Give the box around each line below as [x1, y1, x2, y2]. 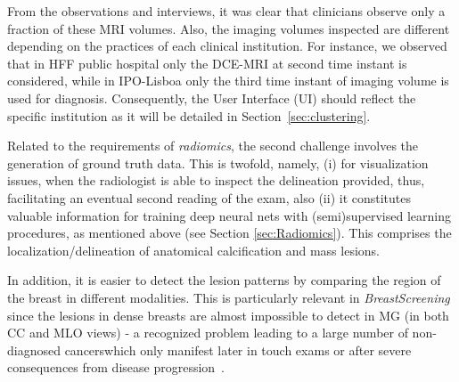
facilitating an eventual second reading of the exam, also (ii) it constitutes [7, 188, 412, 207]
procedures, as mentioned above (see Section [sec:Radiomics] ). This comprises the [7, 224, 452, 242]
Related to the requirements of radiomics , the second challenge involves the [7, 136, 419, 155]
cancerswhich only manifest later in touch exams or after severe [64, 340, 412, 359]
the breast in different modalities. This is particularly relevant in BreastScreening [7, 288, 450, 306]
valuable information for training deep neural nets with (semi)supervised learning [7, 206, 451, 224]
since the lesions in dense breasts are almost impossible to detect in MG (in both [7, 305, 449, 324]
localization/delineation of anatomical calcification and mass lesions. [7, 240, 380, 259]
